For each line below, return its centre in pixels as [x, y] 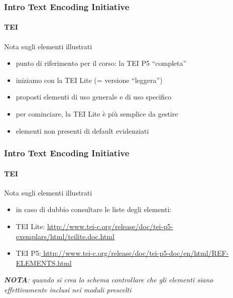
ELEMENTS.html [44, 263]
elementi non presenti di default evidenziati [82, 130]
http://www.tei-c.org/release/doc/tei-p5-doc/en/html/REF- [136, 253]
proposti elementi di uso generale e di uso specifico [94, 97]
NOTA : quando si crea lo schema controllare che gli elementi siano [109, 280]
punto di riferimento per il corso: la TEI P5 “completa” [101, 63]
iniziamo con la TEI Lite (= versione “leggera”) [89, 80]
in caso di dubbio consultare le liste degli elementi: [94, 209]
